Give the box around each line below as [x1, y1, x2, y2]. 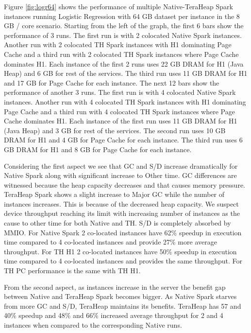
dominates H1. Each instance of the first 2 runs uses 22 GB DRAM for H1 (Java [4, 58, 244, 69]
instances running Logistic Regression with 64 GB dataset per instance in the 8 [4, 11, 240, 21]
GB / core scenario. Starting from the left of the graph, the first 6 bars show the [4, 20, 244, 31]
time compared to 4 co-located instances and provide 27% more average [4, 237, 217, 247]
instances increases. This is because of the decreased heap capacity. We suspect [4, 198, 239, 209]
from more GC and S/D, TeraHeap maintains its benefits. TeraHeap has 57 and [4, 300, 241, 311]
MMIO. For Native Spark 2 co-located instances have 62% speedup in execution [4, 227, 242, 237]
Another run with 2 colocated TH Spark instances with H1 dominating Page [4, 39, 232, 50]
